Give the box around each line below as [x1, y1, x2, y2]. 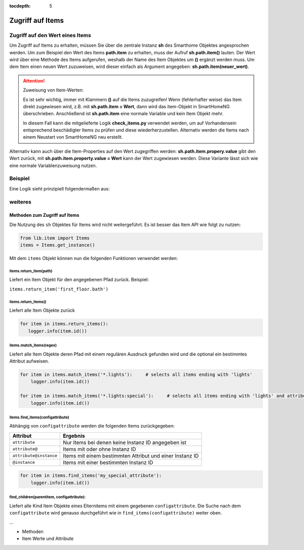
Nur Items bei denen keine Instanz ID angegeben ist [63, 439, 187, 446]
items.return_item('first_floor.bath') [9, 286, 108, 292]
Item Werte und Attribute [22, 536, 73, 542]
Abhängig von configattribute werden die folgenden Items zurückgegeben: [9, 423, 175, 429]
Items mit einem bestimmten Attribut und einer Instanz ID [63, 452, 199, 459]
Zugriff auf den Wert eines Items [9, 31, 91, 39]
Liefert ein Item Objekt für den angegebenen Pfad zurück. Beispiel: [9, 277, 149, 283]
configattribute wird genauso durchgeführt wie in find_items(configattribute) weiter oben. [9, 510, 222, 516]
